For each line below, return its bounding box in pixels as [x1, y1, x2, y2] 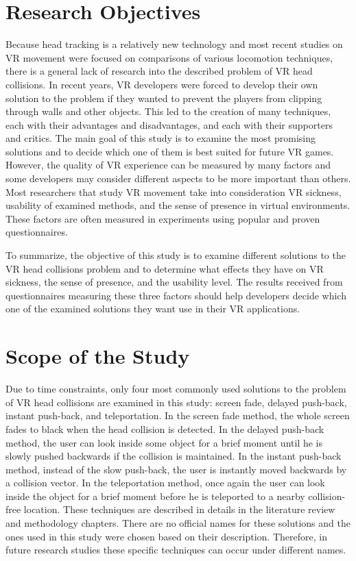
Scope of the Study [5, 342, 190, 370]
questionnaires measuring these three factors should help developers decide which [5, 288, 346, 302]
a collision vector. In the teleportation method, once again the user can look [5, 475, 325, 490]
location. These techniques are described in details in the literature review [23, 502, 335, 516]
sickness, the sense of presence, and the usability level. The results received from [5, 275, 343, 289]
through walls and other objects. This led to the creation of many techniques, [5, 104, 331, 119]
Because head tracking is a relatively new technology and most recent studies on [5, 37, 343, 51]
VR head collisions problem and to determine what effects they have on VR [5, 261, 324, 275]
